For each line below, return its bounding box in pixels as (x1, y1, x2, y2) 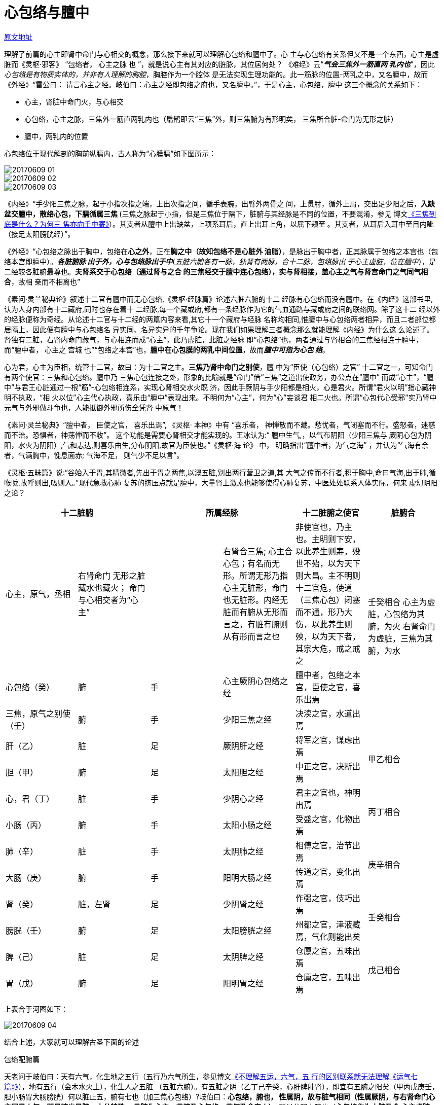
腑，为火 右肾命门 (367, 621, 435, 631)
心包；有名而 (223, 558, 272, 568)
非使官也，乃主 (295, 521, 352, 532)
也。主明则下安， (295, 533, 360, 544)
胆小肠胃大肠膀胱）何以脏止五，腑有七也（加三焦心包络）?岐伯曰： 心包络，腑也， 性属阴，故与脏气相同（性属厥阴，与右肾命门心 (4, 1092, 435, 1101)
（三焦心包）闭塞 (295, 594, 360, 605)
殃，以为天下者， (295, 631, 360, 641)
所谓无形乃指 (239, 570, 288, 581)
